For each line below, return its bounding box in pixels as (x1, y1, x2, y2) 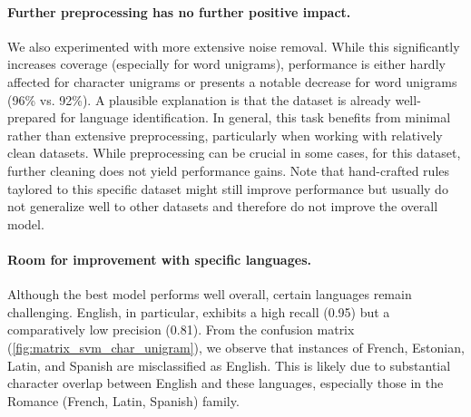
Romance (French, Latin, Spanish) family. (7, 391, 240, 410)
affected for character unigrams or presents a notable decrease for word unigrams (7, 72, 457, 91)
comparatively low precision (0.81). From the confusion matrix (7, 320, 355, 339)
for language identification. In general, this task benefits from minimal (60, 108, 451, 127)
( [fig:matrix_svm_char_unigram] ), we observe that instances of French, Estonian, (7, 337, 465, 356)
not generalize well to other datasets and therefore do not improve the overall (7, 197, 438, 216)
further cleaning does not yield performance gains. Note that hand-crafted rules (7, 160, 450, 179)
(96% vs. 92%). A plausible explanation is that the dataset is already (7, 90, 391, 109)
